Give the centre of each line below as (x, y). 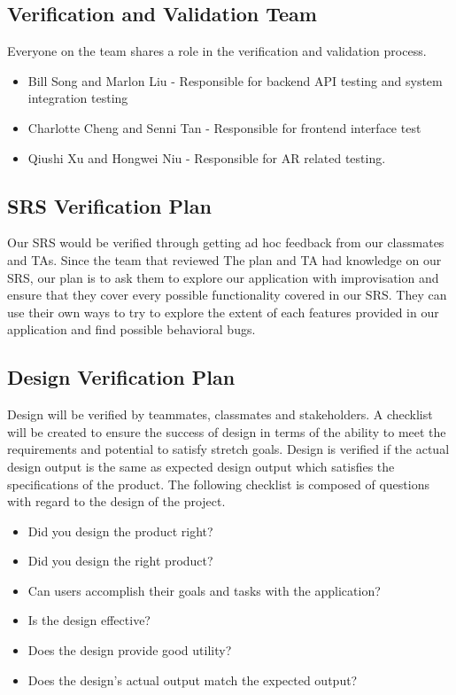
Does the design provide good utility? (130, 650)
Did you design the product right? (120, 531)
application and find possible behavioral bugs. (131, 329)
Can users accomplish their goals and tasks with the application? (204, 590)
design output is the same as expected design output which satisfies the (201, 466)
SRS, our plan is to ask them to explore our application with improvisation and (223, 277)
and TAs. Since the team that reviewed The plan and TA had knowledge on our (224, 259)
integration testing (78, 98)
